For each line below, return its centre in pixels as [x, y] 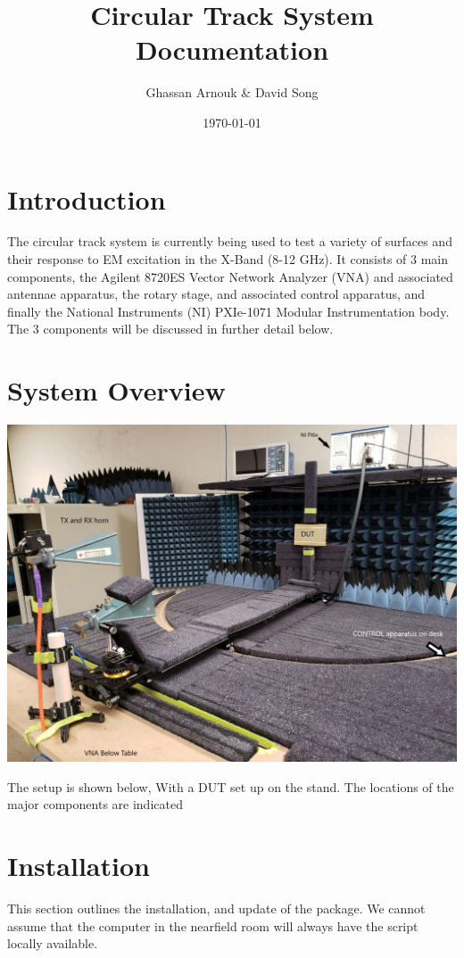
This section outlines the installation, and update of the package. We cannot [216, 908]
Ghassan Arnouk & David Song [232, 92]
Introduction [87, 198]
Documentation [232, 50]
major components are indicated [95, 804]
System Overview [116, 390]
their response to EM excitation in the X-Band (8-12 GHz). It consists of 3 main [228, 259]
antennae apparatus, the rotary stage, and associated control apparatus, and [216, 294]
